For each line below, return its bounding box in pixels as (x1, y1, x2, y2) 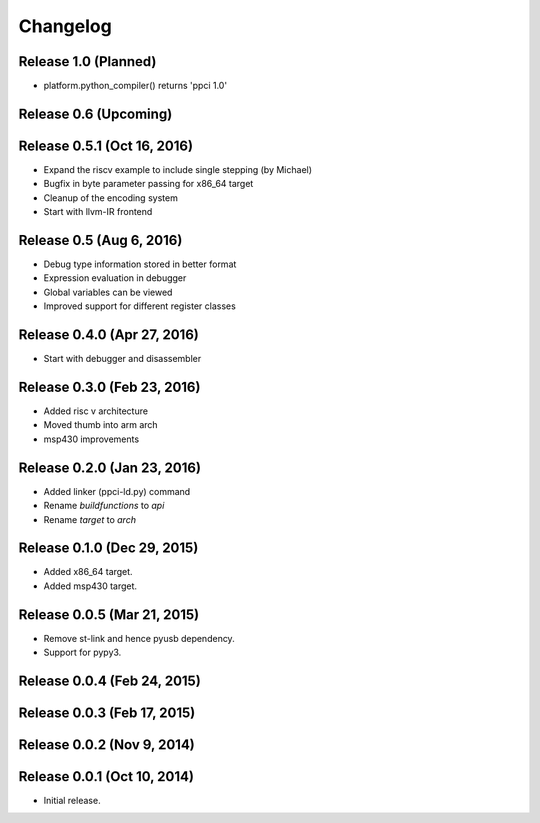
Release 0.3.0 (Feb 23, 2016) (18, 378, 201, 395)
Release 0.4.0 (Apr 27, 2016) (18, 326, 199, 344)
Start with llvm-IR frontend (43, 206, 153, 218)
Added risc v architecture (43, 405, 149, 417)
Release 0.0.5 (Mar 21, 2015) (18, 606, 200, 623)
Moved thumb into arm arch (43, 419, 159, 431)
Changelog (18, 15, 112, 37)
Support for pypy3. (43, 646, 122, 659)
